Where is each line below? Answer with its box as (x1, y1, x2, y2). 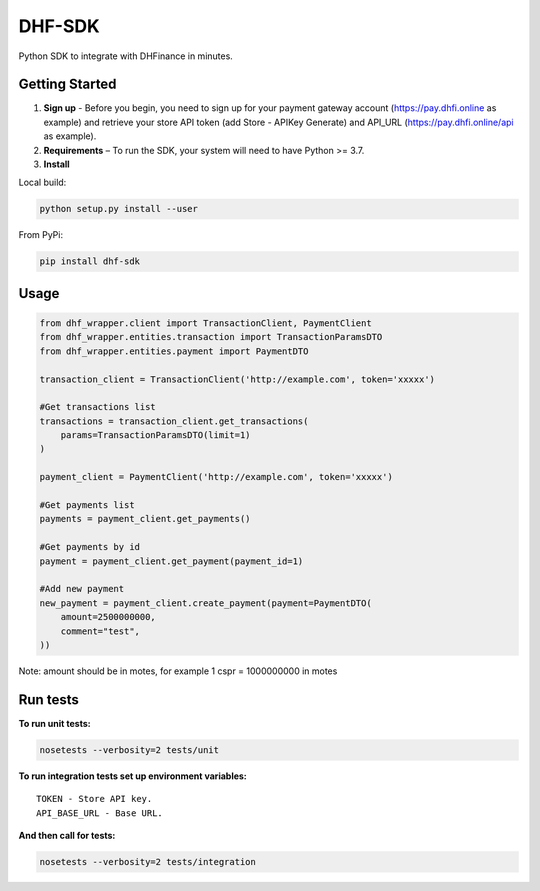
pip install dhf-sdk (39, 256, 140, 267)
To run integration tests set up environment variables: (18, 770, 247, 782)
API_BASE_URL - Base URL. (36, 807, 164, 819)
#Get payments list (39, 500, 135, 511)
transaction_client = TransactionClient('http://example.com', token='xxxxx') (39, 373, 435, 385)
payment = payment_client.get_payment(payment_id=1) (39, 555, 304, 567)
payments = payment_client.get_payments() (39, 513, 251, 525)
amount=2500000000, (60, 611, 157, 623)
